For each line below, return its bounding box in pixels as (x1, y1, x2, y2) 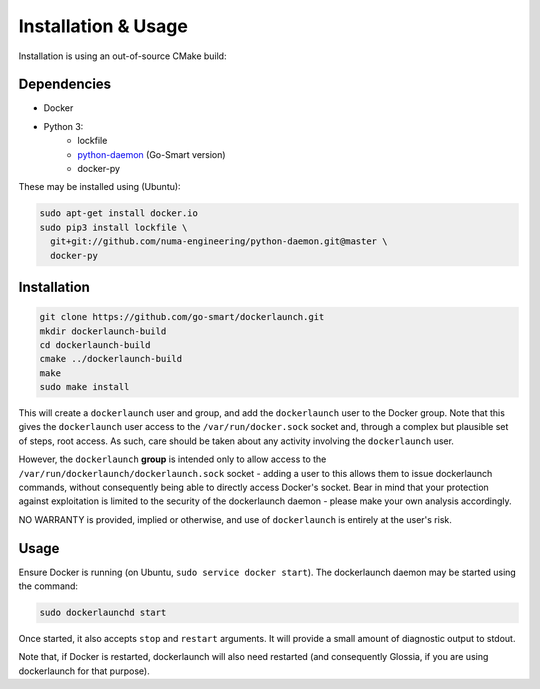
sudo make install (39, 381, 130, 393)
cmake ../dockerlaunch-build (39, 353, 183, 365)
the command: (18, 580, 79, 592)
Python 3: (43, 120, 84, 132)
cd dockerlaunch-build (39, 339, 151, 350)
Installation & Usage (18, 15, 189, 37)
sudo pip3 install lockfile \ (39, 221, 188, 233)
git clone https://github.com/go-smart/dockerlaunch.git (39, 311, 325, 323)
